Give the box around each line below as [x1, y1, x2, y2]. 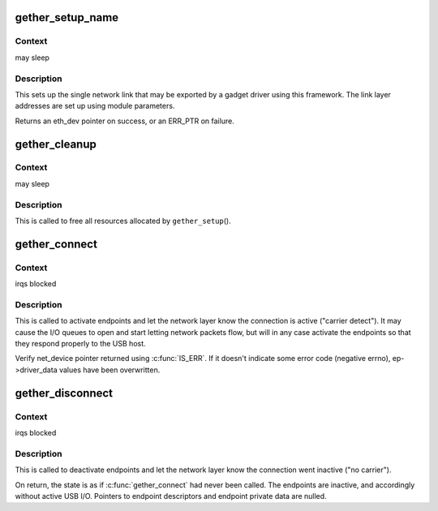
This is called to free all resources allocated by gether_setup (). [15, 216, 231, 225]
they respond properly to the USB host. [15, 339, 146, 349]
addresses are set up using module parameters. [15, 101, 175, 111]
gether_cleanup [15, 137, 97, 151]
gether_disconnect [15, 386, 114, 400]
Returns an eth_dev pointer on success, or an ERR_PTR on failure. [15, 116, 234, 126]
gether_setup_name [15, 11, 119, 24]
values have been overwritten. [58, 365, 161, 375]
